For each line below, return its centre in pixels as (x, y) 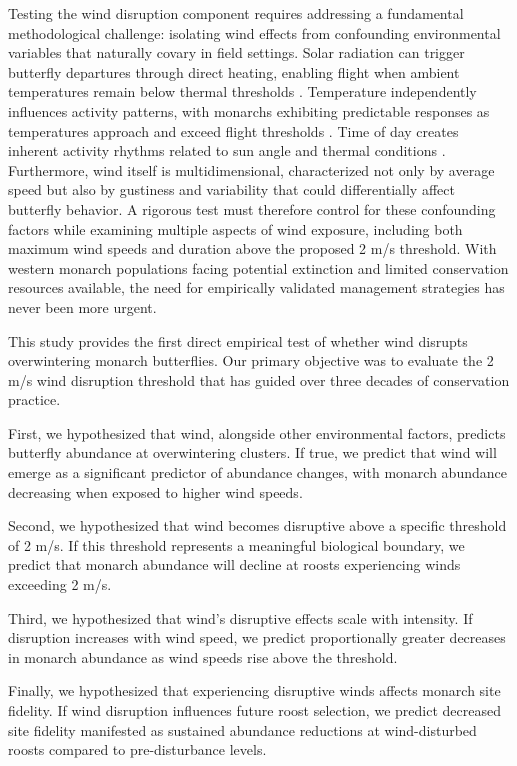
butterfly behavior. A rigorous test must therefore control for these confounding (252, 208)
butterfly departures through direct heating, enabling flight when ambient (234, 71)
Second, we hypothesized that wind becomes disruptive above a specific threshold (257, 525)
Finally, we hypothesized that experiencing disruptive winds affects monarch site (254, 690)
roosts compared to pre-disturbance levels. (137, 749)
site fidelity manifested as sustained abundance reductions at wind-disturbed (242, 729)
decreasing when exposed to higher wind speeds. (155, 491)
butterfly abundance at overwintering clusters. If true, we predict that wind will (252, 452)
